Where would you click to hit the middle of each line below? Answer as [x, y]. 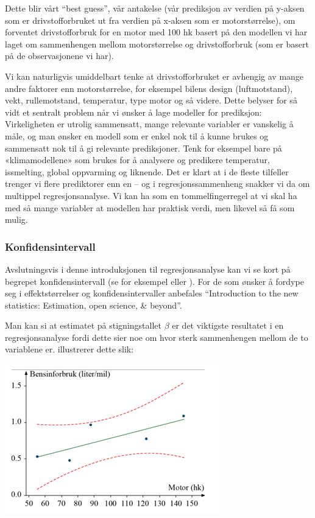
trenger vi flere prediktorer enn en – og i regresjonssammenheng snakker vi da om [157, 184]
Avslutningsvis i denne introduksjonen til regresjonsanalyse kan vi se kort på [148, 269]
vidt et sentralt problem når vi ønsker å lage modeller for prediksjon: [133, 112]
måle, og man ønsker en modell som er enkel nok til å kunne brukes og [137, 135]
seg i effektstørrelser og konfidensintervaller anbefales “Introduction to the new [152, 293]
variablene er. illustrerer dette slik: [69, 349]
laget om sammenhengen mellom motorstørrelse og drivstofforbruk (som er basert [157, 44]
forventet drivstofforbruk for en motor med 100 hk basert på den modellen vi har [156, 32]
